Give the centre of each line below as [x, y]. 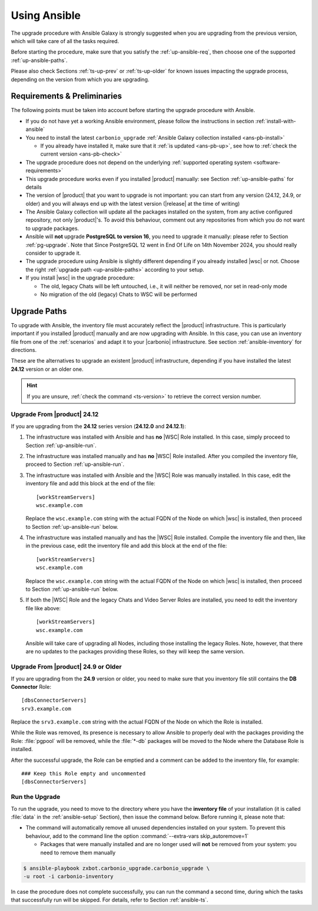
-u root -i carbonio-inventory [69, 876]
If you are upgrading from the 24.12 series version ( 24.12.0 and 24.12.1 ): [98, 426]
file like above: [43, 608]
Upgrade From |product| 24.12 [55, 415]
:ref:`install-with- [276, 121]
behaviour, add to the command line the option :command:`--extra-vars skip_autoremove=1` [137, 836]
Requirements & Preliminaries [66, 96]
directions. [24, 350]
